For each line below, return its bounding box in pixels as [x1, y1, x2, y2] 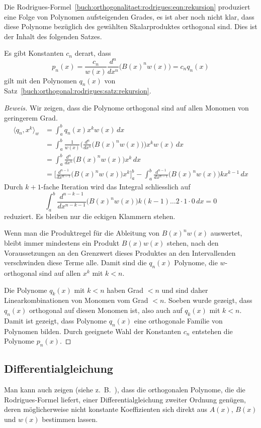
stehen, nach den [167, 238, 219, 248]
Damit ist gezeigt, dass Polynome [4, 315, 107, 326]
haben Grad [107, 284, 144, 295]
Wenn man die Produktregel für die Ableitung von [4, 228, 160, 238]
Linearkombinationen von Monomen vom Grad [4, 295, 148, 305]
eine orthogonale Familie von [134, 315, 223, 326]
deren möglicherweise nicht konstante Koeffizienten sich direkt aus [4, 404, 208, 414]
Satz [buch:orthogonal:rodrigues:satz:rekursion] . [4, 85, 151, 96]
